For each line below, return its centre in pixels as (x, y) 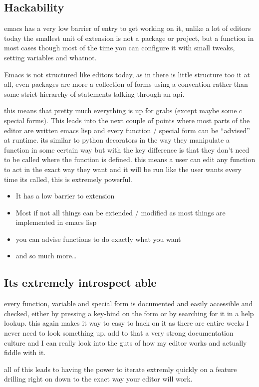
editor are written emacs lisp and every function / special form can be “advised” (127, 130)
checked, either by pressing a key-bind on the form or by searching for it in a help (129, 313)
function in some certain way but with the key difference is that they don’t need (127, 149)
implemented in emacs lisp (56, 222)
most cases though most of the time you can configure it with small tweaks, (120, 48)
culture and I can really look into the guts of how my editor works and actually (126, 342)
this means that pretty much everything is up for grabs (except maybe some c (123, 110)
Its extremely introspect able (80, 283)
